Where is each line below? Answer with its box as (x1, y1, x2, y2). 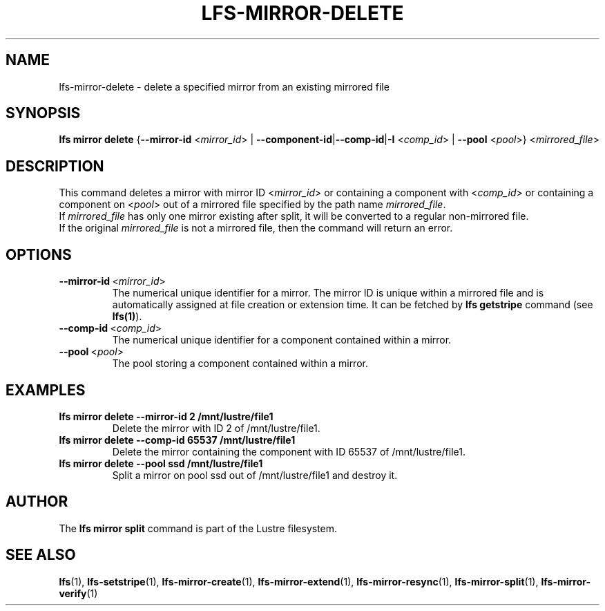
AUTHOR (6, 493, 68, 511)
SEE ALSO (6, 546, 76, 564)
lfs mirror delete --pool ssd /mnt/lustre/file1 (59, 457, 263, 469)
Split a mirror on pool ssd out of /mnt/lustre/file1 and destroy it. (112, 469, 398, 481)
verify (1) (59, 587, 98, 599)
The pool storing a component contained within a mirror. (112, 357, 368, 370)
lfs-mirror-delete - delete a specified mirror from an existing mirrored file (59, 80, 390, 93)
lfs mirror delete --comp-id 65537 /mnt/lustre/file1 (59, 433, 296, 446)
